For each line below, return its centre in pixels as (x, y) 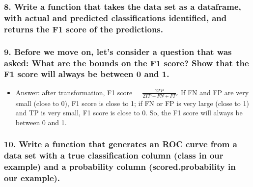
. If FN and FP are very (213, 92)
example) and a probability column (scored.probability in (120, 167)
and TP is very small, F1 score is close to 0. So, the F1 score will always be (129, 113)
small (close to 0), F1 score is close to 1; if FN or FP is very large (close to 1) (132, 103)
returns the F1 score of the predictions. (84, 29)
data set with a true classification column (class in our (114, 155)
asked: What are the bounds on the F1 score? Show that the (126, 63)
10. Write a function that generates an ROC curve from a (121, 144)
